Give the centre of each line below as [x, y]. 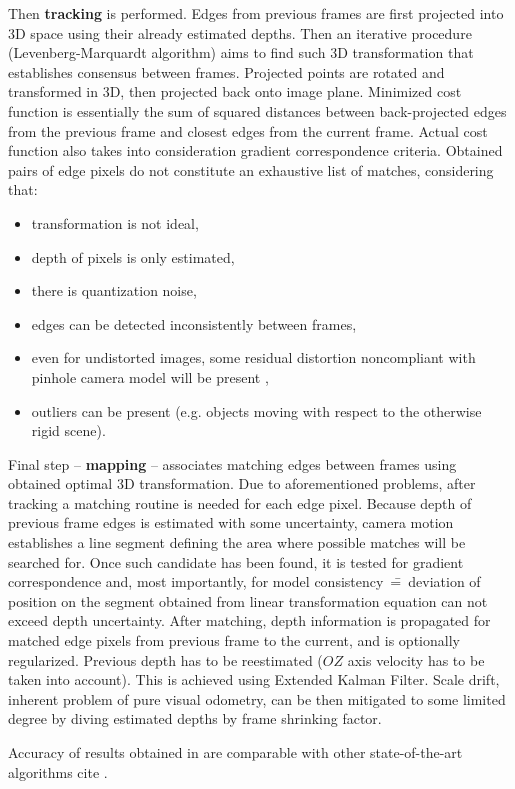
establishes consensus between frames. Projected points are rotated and [226, 71]
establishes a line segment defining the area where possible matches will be [237, 542]
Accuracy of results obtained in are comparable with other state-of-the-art [235, 752]
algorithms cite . [58, 771]
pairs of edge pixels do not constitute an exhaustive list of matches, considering [251, 169]
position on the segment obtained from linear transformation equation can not [248, 600]
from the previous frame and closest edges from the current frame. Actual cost [248, 130]
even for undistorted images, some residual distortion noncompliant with [253, 357]
